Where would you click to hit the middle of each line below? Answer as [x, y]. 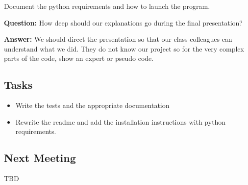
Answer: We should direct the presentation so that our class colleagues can [118, 39]
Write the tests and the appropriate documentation [92, 105]
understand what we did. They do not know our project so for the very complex [124, 48]
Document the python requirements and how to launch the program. [107, 6]
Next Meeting [40, 158]
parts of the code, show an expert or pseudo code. [79, 58]
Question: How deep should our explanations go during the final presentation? [123, 22]
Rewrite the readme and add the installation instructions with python [121, 121]
